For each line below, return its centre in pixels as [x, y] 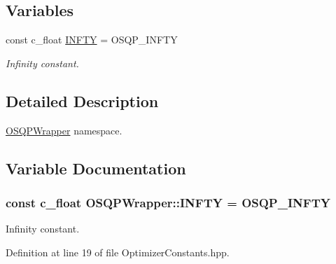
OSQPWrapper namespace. [64, 130]
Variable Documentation [96, 168]
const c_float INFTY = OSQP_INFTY [92, 40]
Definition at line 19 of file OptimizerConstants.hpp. [118, 252]
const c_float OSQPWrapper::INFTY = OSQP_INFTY [168, 202]
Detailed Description [82, 100]
